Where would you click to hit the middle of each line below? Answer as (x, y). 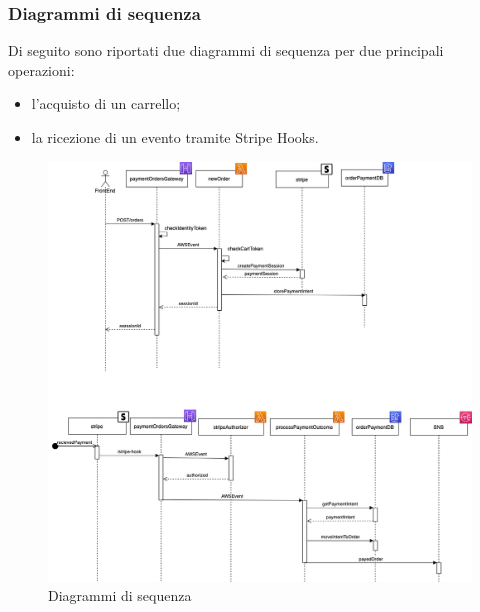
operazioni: (41, 69)
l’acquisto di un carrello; (106, 103)
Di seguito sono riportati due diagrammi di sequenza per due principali (226, 50)
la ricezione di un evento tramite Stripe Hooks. (175, 137)
